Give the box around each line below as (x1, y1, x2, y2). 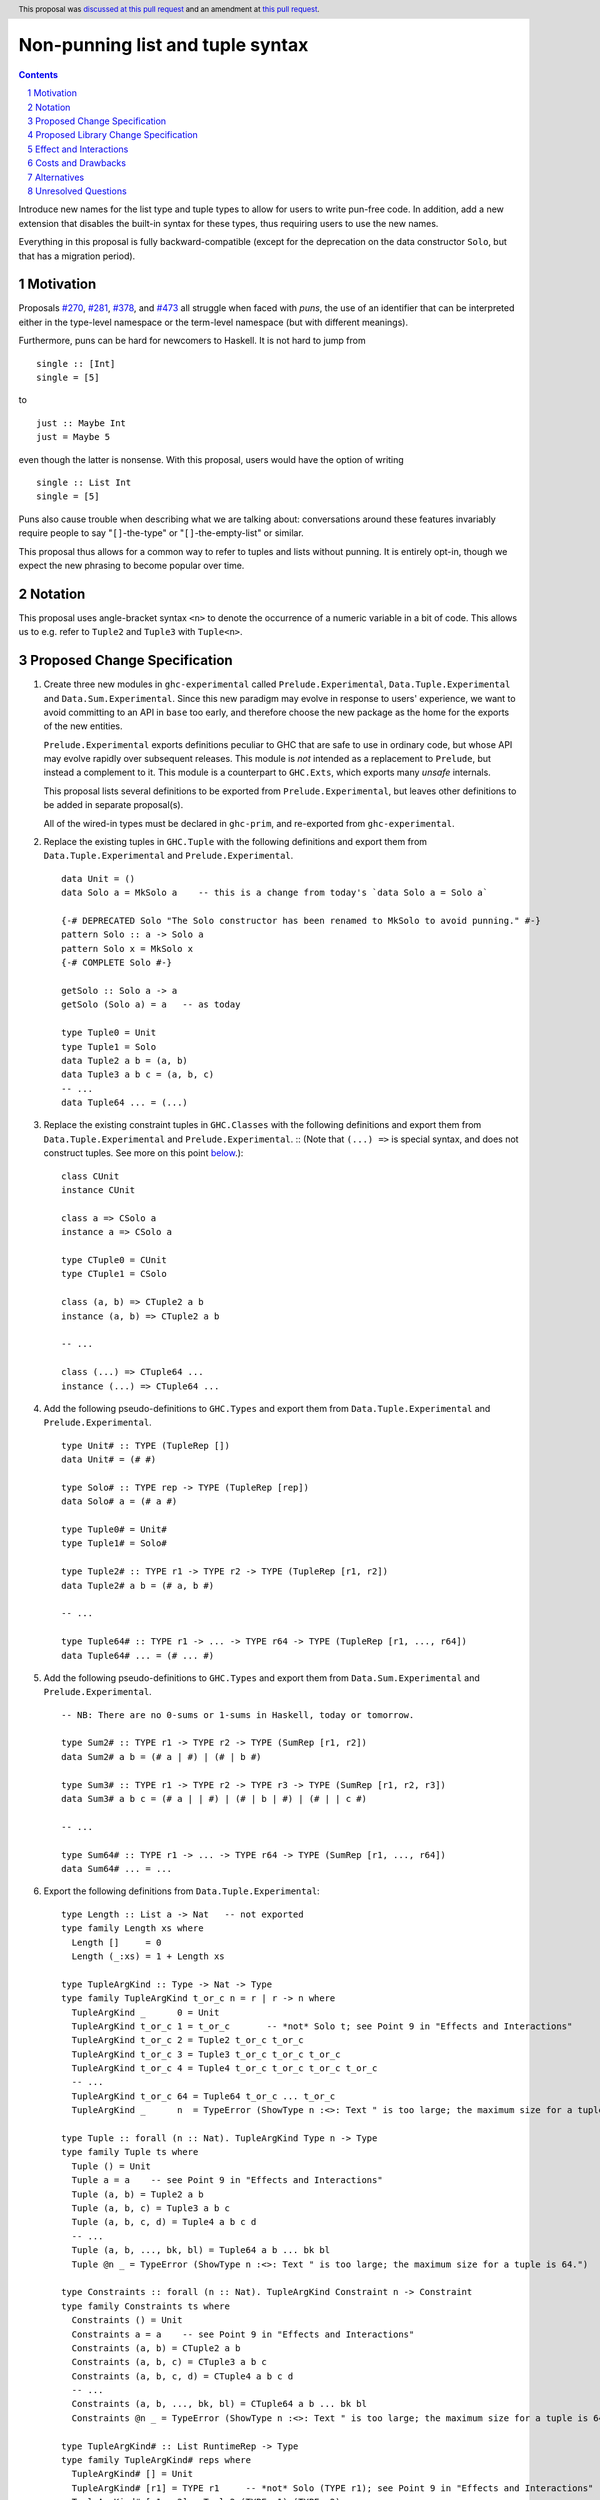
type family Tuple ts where (61, 2146, 199, 2158)
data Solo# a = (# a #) (61, 1496, 178, 1507)
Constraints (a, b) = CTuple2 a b (71, 2342, 241, 2354)
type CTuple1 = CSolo (61, 1268, 167, 1280)
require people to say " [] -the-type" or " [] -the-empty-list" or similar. (18, 527, 304, 539)
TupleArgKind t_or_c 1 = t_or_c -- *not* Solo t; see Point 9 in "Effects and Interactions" (71, 2020, 573, 2032)
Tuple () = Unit (71, 2160, 152, 2172)
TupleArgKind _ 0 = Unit (71, 2006, 220, 2018)
